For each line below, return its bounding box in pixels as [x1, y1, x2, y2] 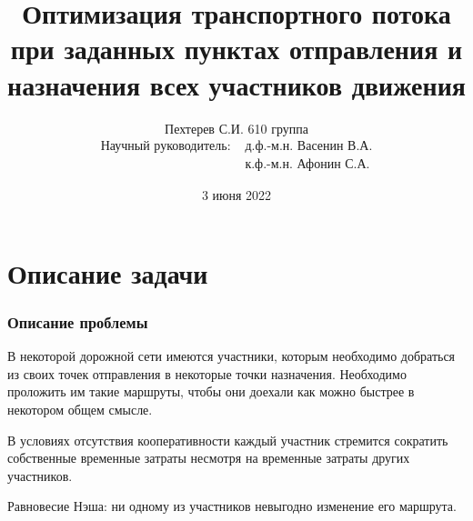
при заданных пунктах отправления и [10, 30, 463, 67]
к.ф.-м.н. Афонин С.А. [245, 158, 370, 172]
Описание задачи [7, 254, 208, 291]
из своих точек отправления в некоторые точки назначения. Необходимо [7, 364, 407, 383]
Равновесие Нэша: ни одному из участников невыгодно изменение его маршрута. [7, 496, 457, 516]
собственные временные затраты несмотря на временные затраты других [7, 448, 410, 467]
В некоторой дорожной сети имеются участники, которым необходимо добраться [7, 346, 456, 366]
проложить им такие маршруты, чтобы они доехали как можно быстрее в [7, 382, 415, 401]
